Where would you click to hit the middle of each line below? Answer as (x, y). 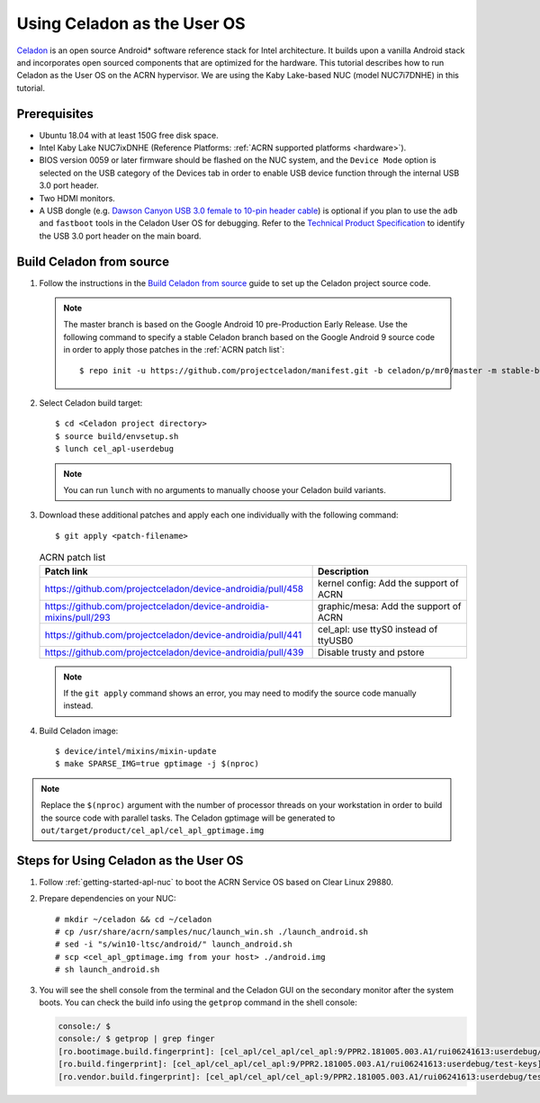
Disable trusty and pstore (371, 652)
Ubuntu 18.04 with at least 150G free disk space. (129, 135)
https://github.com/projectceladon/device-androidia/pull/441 (173, 634)
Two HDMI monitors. (77, 198)
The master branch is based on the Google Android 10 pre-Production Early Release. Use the (236, 325)
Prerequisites (55, 114)
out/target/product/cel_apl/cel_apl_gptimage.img (153, 831)
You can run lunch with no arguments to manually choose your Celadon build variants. (225, 489)
